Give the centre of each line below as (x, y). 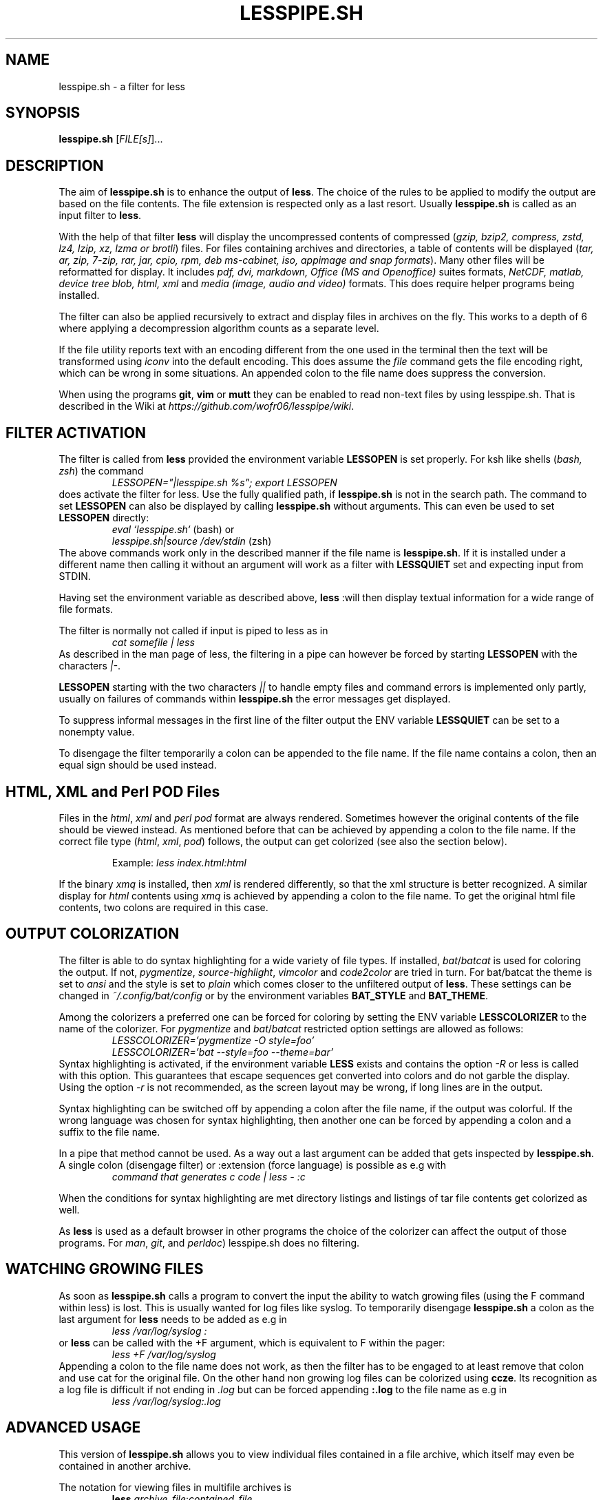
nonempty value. (97, 732)
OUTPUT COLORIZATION (93, 934)
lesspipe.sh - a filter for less (122, 86)
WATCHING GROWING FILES (105, 1269)
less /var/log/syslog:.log (166, 1401)
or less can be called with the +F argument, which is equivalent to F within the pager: (252, 1342)
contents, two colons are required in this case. (163, 907)
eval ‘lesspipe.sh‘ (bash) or (173, 530)
